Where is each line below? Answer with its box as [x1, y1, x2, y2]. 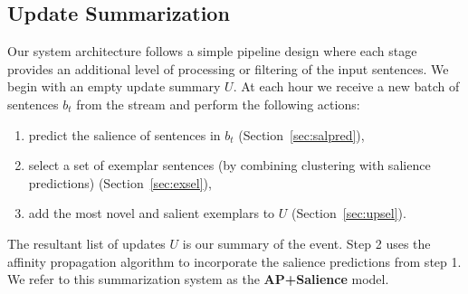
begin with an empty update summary [7, 77, 221, 96]
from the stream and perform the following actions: [76, 94, 360, 113]
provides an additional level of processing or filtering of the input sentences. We [7, 59, 449, 78]
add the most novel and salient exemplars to [28, 204, 275, 223]
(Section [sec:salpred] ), [238, 125, 365, 144]
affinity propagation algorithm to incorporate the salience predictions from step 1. [7, 251, 462, 270]
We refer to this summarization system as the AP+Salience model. [7, 270, 389, 289]
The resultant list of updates [7, 233, 166, 252]
